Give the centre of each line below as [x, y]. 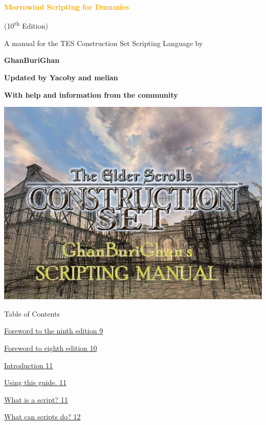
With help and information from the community [91, 94]
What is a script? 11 [36, 399]
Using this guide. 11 [35, 382]
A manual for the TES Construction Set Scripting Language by [104, 43]
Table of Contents [32, 313]
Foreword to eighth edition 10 [51, 348]
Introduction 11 [29, 365]
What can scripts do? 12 [42, 417]
